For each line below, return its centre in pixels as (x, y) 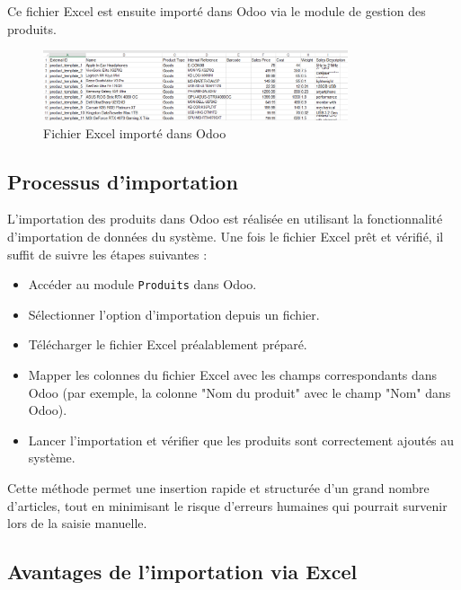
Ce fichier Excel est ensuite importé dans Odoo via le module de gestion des (217, 11)
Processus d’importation (123, 181)
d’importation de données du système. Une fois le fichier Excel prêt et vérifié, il (226, 236)
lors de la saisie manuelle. (77, 523)
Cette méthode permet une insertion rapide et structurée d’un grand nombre (218, 488)
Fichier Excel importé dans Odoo (135, 132)
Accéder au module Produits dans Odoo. (142, 284)
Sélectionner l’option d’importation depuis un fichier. (174, 314)
